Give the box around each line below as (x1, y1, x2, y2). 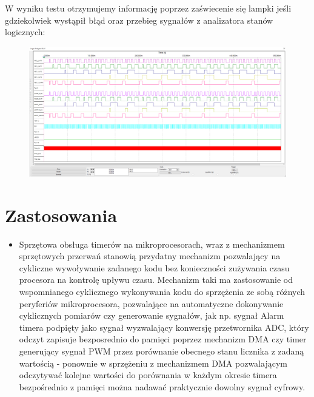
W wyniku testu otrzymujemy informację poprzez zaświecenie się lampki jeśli (5, 2, 292, 14)
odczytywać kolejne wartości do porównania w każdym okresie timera (19, 368, 277, 381)
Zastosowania (5, 202, 118, 227)
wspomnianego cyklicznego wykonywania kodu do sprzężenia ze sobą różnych (19, 285, 306, 297)
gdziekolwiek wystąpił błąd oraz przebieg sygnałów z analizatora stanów (5, 13, 273, 26)
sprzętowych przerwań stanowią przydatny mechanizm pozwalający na (19, 249, 281, 262)
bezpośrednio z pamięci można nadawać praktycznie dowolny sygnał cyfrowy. (19, 380, 306, 393)
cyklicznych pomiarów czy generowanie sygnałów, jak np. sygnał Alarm (19, 309, 284, 322)
